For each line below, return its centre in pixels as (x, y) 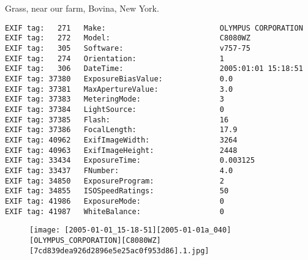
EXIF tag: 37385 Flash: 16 (117, 120)
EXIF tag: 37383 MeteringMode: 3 (115, 99)
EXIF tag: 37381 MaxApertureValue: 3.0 (119, 89)
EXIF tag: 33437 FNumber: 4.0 (119, 170)
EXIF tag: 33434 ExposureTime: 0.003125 (130, 161)
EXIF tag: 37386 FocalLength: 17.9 (121, 130)
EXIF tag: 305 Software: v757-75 (128, 49)
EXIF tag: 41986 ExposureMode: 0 (115, 201)
